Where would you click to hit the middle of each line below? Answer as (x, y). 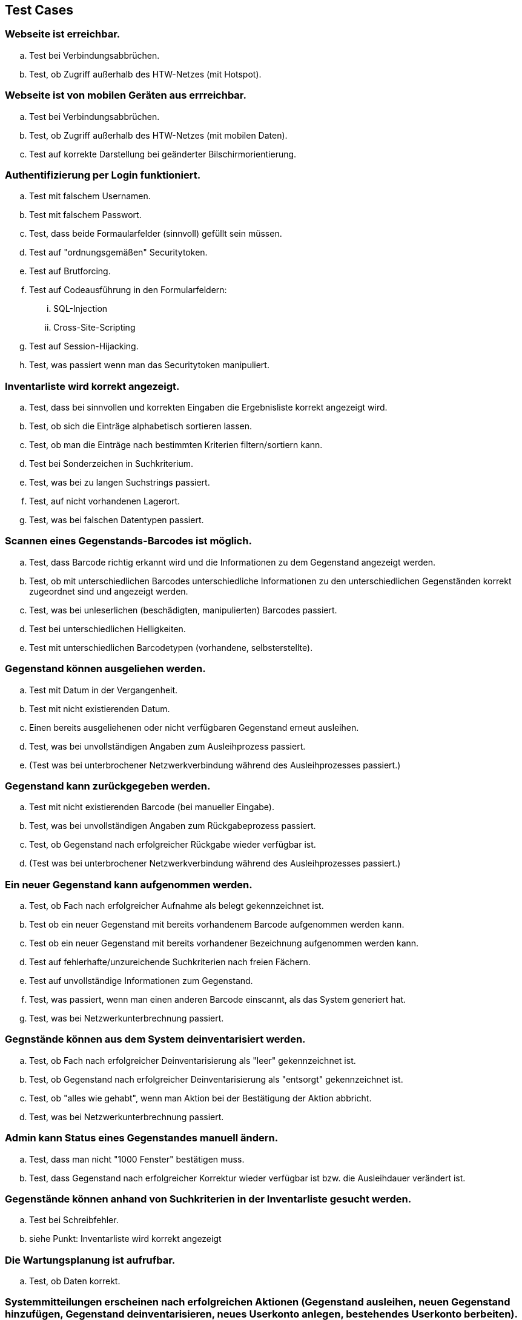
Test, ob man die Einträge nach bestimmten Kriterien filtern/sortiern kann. (176, 445)
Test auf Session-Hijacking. (84, 346)
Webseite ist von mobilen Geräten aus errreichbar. (126, 95)
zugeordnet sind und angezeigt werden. (109, 591)
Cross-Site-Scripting (94, 328)
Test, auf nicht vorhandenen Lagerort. (105, 501)
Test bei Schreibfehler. (74, 1220)
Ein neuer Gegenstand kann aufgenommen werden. (129, 884)
